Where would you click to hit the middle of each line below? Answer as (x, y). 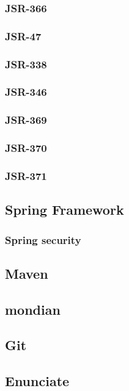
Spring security (43, 239)
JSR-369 (26, 120)
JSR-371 (26, 175)
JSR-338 (26, 64)
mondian (33, 309)
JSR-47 (23, 36)
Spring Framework (64, 210)
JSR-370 (26, 148)
